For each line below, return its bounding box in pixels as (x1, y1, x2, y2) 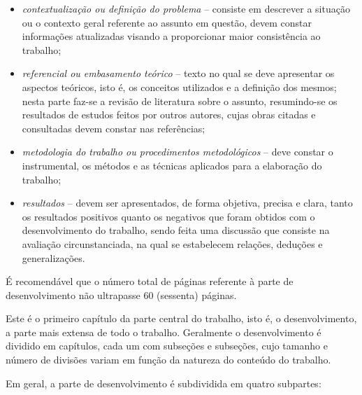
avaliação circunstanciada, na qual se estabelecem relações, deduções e (22, 236, 323, 251)
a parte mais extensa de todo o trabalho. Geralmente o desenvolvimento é (6, 324, 321, 339)
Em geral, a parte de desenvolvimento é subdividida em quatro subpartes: (6, 375, 321, 390)
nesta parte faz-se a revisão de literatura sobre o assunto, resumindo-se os (22, 93, 338, 108)
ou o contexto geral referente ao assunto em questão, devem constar (22, 15, 312, 29)
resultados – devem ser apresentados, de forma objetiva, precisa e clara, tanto (22, 195, 353, 210)
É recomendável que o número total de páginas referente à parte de (6, 274, 294, 289)
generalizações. (22, 250, 85, 265)
